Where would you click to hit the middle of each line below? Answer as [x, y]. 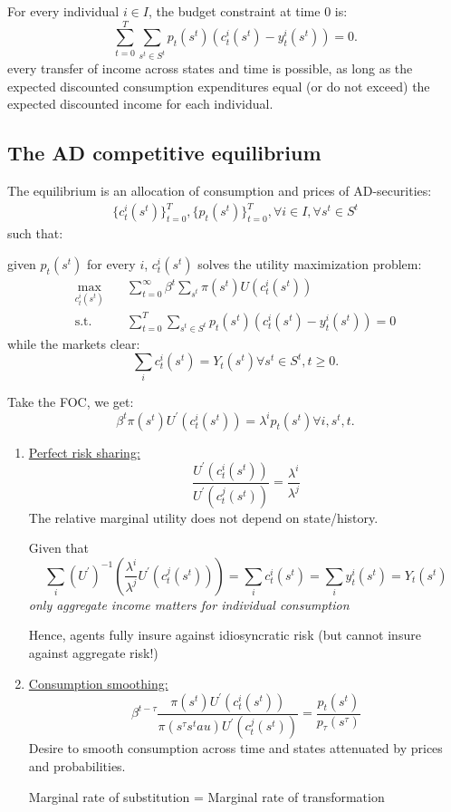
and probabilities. [77, 766]
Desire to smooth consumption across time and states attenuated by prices [235, 748]
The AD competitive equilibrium [164, 153]
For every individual [63, 11]
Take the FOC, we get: [71, 402]
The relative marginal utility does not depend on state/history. [203, 517]
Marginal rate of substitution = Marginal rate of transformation [206, 796]
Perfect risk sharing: [84, 452]
